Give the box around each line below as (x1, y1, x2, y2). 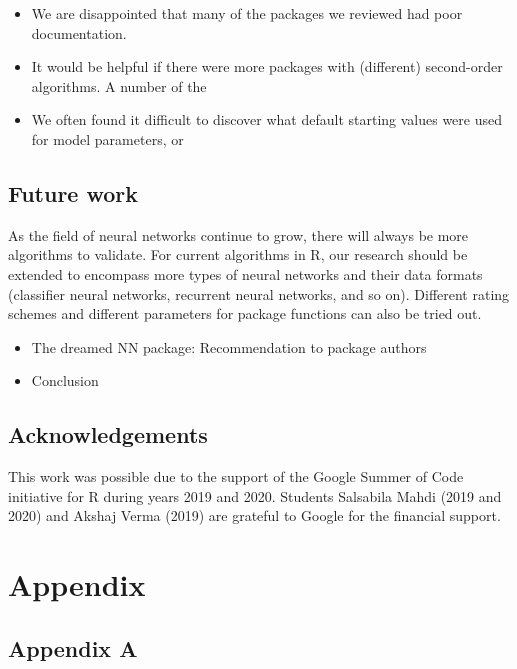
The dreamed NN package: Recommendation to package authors (31, 336, 427, 357)
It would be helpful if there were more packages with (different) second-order (31, 56, 503, 77)
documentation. (31, 22, 127, 43)
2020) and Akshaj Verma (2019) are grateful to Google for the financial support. (8, 505, 501, 526)
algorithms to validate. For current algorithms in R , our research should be (8, 244, 468, 265)
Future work (8, 177, 139, 208)
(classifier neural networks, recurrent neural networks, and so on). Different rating (8, 283, 510, 304)
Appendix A (8, 632, 138, 663)
